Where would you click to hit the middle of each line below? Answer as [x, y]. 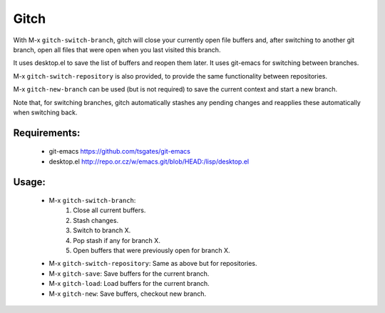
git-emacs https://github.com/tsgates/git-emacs [120, 151]
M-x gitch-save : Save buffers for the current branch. [129, 273]
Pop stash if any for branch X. [117, 240]
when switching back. [45, 112]
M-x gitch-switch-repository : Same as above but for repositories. [153, 264]
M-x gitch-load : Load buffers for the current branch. [129, 284]
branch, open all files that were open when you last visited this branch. [117, 49]
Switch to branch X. [102, 230]
